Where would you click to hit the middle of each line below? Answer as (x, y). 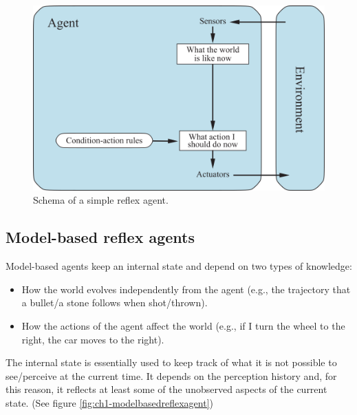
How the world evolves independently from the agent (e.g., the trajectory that (186, 289)
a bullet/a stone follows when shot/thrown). (115, 302)
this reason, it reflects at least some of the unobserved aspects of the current (166, 389)
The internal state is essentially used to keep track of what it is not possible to (171, 362)
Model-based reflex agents (100, 237)
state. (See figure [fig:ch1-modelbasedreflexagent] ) (110, 402)
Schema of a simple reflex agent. (101, 200)
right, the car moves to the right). (93, 339)
